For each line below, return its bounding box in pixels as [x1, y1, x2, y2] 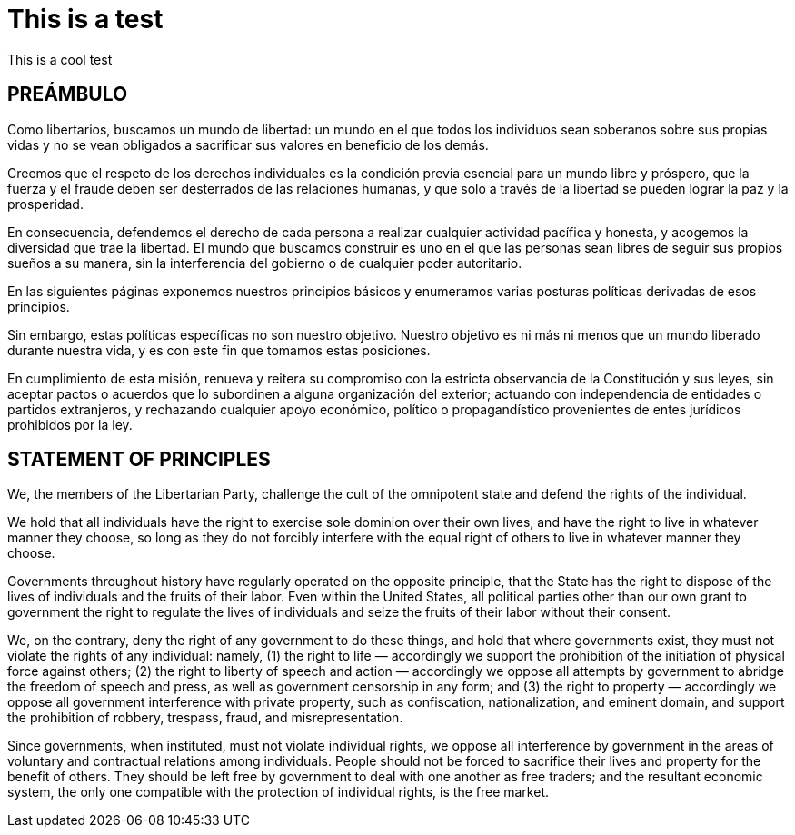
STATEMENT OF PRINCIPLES [7, 448, 271, 472]
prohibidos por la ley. [7, 416, 133, 432]
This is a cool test [7, 51, 113, 67]
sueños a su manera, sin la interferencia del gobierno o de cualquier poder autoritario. [7, 254, 522, 271]
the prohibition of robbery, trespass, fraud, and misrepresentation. [7, 710, 403, 726]
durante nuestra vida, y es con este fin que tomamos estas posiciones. [7, 342, 431, 358]
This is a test [7, 4, 164, 35]
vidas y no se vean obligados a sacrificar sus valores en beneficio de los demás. [7, 136, 489, 153]
